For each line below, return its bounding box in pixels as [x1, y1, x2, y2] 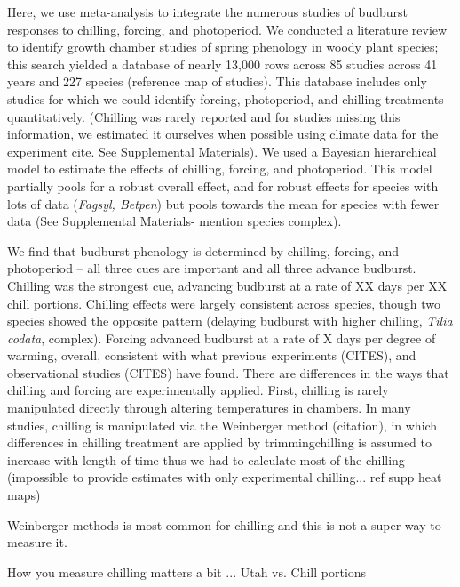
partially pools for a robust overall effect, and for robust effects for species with [7, 176, 439, 195]
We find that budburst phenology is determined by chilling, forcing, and [7, 241, 399, 260]
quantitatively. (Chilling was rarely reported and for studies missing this [7, 107, 401, 125]
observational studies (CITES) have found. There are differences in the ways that [7, 363, 449, 382]
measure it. [7, 533, 67, 551]
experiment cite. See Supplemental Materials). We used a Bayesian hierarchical [7, 141, 437, 160]
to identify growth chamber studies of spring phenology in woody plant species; [7, 37, 439, 56]
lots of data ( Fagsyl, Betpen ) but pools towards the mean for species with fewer [7, 194, 440, 213]
